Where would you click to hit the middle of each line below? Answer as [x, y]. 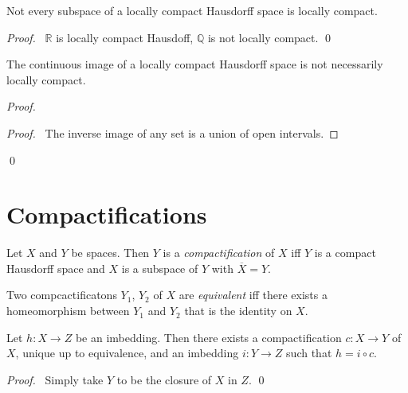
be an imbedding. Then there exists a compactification [208, 337]
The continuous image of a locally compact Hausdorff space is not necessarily [195, 64]
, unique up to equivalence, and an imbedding [127, 353]
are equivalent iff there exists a [253, 295]
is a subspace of [160, 268]
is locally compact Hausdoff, [125, 37]
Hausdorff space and [56, 268]
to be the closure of [164, 379]
